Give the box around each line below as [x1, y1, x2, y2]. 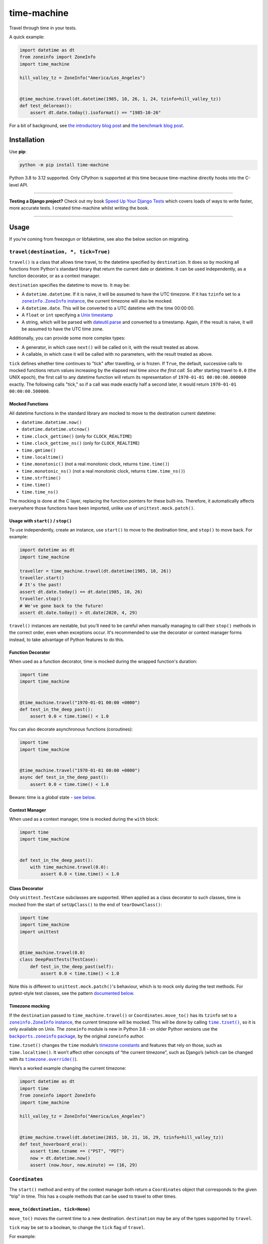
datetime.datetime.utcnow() [21, 426, 90, 432]
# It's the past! [19, 582, 62, 588]
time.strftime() [21, 475, 62, 481]
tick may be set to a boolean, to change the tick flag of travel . [9, 1224, 145, 1230]
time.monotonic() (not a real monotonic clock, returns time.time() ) [21, 461, 170, 467]
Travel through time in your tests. [9, 25, 77, 31]
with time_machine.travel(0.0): [30, 864, 109, 870]
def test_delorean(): [19, 103, 72, 109]
